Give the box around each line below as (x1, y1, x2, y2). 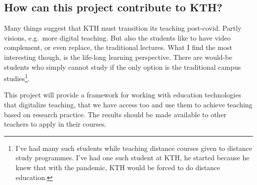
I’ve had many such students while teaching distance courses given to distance (15, 142, 252, 153)
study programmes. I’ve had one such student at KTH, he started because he (15, 152, 250, 163)
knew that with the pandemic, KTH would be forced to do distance (15, 162, 220, 172)
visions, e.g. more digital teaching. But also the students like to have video (4, 32, 231, 43)
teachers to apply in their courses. (4, 119, 107, 129)
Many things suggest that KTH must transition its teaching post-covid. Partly (4, 23, 242, 33)
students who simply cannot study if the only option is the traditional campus (4, 61, 241, 72)
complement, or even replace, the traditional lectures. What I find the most (4, 42, 232, 52)
